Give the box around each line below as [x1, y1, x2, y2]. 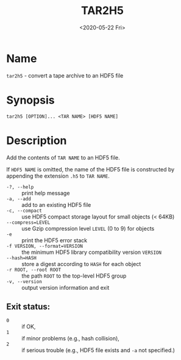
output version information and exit [21, 284, 110, 291]
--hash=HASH [6, 254, 37, 261]
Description [6, 134, 67, 147]
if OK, [21, 323, 36, 330]
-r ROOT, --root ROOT [6, 267, 62, 273]
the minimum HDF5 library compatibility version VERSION [21, 248, 161, 256]
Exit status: [6, 301, 51, 312]
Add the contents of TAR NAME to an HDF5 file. [6, 154, 120, 161]
